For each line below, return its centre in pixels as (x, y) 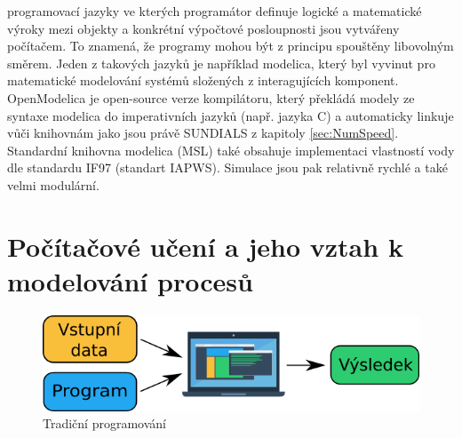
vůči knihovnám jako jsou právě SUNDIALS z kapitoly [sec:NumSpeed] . (203, 133)
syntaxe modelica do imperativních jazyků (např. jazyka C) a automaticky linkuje (231, 115)
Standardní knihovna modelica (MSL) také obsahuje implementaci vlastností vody (231, 150)
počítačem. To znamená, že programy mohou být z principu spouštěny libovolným (231, 46)
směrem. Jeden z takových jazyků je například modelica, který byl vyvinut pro (221, 63)
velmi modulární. (53, 184)
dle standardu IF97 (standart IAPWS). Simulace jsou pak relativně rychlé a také (227, 167)
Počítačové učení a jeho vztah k (205, 246)
